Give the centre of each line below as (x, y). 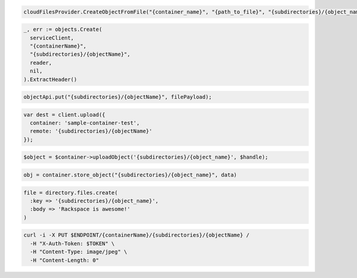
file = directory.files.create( (71, 192)
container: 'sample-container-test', (85, 123)
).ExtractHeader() (50, 79)
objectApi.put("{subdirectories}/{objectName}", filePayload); (118, 97)
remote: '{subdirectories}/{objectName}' (91, 131)
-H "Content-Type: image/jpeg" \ (79, 252)
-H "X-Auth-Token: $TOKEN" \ (73, 243)
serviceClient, (52, 38)
